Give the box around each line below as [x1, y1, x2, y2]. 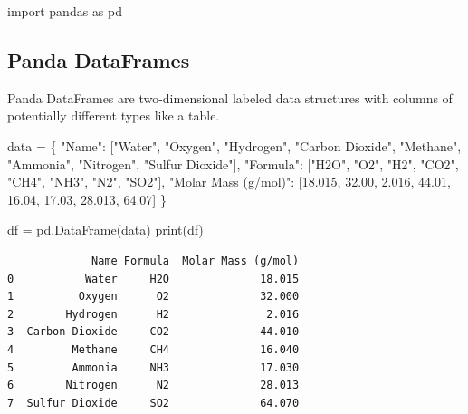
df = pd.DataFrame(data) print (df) [7, 220, 204, 239]
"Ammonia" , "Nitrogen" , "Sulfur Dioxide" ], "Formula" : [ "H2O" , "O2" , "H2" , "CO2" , [7, 154, 459, 173]
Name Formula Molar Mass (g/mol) [91, 254, 300, 267]
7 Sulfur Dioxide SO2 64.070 [7, 396, 300, 409]
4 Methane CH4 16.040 [7, 342, 300, 356]
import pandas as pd [7, 2, 123, 20]
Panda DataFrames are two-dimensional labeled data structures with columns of [7, 88, 453, 107]
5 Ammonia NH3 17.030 [7, 361, 300, 374]
